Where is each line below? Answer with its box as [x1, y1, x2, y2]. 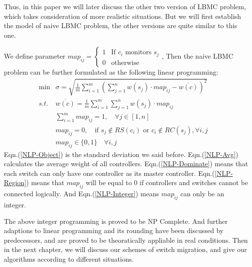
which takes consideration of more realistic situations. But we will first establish [4, 11, 241, 21]
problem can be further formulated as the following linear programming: [4, 67, 219, 77]
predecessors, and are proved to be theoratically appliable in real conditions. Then [4, 235, 248, 245]
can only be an [180, 188, 224, 199]
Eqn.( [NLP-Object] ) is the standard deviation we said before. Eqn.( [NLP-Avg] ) [4, 149, 238, 159]
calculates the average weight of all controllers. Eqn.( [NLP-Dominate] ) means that [4, 158, 248, 169]
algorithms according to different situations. [4, 253, 134, 264]
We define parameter [4, 51, 65, 61]
